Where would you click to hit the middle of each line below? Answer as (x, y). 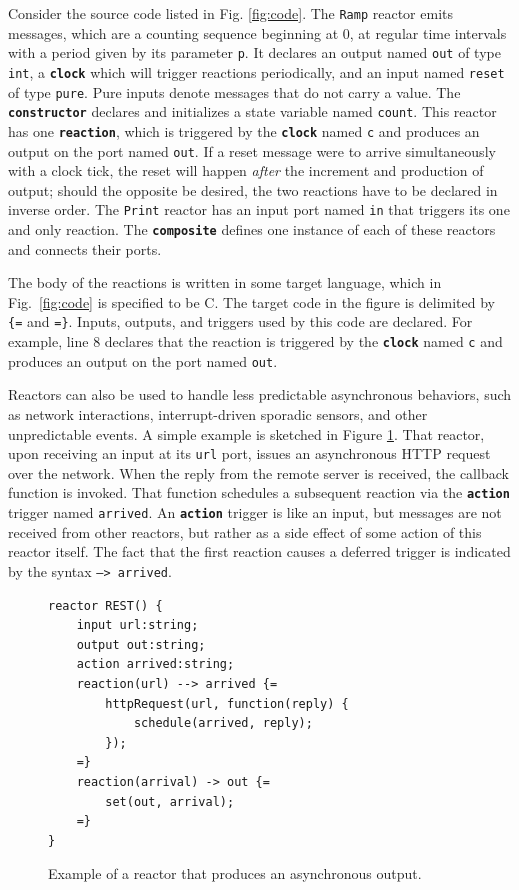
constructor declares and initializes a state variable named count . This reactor (252, 111)
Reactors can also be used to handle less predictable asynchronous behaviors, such (260, 394)
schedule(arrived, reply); (223, 723)
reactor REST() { (105, 605)
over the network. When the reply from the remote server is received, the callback (258, 472)
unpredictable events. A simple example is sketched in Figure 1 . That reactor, (246, 433)
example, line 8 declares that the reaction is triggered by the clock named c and (255, 341)
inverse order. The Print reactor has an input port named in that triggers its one (259, 209)
